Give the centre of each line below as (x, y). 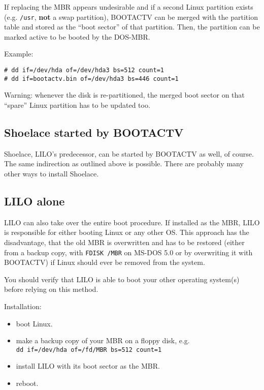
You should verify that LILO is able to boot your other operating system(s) (122, 279)
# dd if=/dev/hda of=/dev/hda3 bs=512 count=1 (84, 70)
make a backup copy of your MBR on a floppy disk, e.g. (103, 340)
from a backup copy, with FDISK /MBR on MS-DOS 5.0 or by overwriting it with (128, 252)
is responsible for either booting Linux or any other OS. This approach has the (127, 232)
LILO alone (35, 201)
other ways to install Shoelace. (52, 173)
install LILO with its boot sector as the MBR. (88, 366)
